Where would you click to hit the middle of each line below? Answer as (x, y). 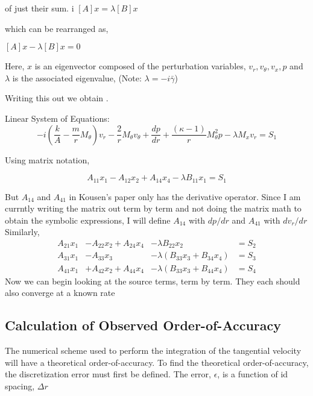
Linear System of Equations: (57, 118)
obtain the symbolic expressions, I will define (88, 220)
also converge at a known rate (60, 293)
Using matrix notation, (47, 159)
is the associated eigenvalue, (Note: (77, 77)
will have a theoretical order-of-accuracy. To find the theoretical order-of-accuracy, (157, 362)
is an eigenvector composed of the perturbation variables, (140, 66)
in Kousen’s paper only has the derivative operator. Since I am (185, 196)
